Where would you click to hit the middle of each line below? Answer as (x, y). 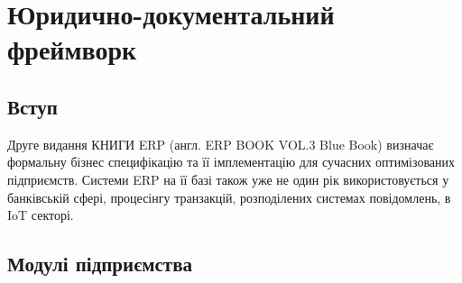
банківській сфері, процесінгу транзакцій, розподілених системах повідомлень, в (229, 197)
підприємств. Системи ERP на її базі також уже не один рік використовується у (228, 179)
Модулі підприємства (100, 264)
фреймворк (72, 49)
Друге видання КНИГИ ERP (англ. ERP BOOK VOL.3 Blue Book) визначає (221, 144)
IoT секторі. (41, 215)
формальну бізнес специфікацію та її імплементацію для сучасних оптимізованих (231, 162)
